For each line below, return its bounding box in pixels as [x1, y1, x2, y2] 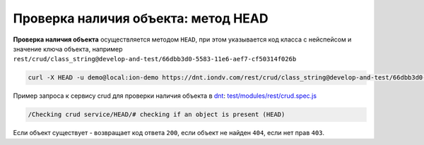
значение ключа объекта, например [13, 44, 123, 53]
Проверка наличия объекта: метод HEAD [13, 11, 269, 26]
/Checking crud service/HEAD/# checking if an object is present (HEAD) [28, 111, 285, 119]
